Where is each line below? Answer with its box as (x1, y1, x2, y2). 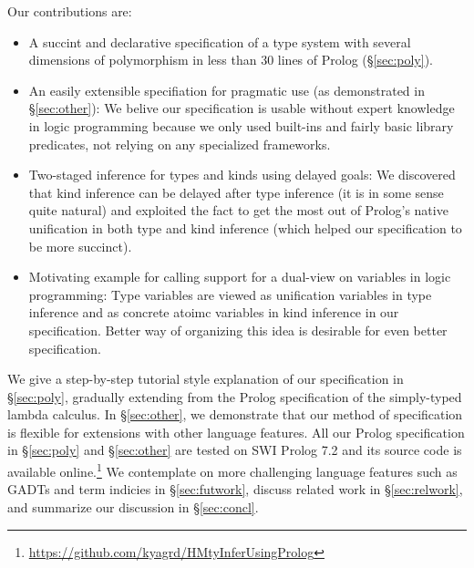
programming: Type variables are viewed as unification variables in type (28, 284, 432, 304)
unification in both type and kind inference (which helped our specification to (28, 218, 462, 237)
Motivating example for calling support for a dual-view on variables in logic (28, 267, 451, 286)
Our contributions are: (7, 2, 132, 20)
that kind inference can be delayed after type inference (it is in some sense (28, 182, 444, 201)
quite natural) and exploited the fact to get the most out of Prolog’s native (28, 201, 448, 220)
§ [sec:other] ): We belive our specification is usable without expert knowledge (28, 98, 455, 118)
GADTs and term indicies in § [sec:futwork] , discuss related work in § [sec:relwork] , (7, 480, 463, 499)
